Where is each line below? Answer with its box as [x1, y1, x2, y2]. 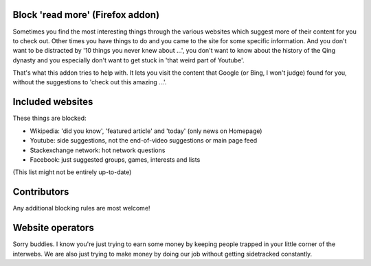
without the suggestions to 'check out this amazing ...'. [12, 78, 167, 86]
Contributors [12, 186, 69, 198]
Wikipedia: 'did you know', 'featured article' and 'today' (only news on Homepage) [30, 127, 262, 135]
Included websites [12, 96, 93, 108]
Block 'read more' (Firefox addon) [12, 9, 160, 21]
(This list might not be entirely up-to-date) [12, 168, 132, 176]
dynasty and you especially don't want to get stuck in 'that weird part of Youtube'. [12, 56, 245, 64]
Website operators [12, 222, 94, 234]
